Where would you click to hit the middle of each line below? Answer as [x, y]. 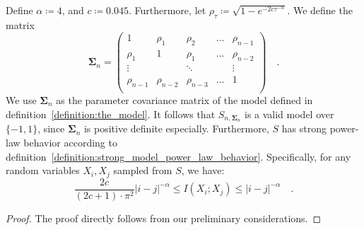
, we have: [203, 170]
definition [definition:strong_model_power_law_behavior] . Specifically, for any [178, 156]
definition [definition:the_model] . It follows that [111, 114]
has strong [304, 128]
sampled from [143, 170]
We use [21, 100]
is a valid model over [289, 114]
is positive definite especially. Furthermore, [176, 128]
